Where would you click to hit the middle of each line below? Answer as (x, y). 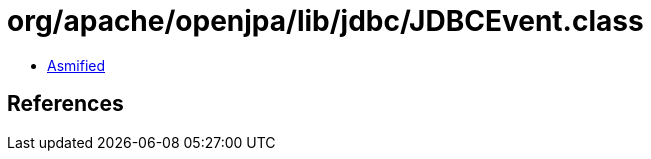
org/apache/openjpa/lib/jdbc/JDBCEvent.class (325, 21)
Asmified (76, 65)
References (65, 104)
